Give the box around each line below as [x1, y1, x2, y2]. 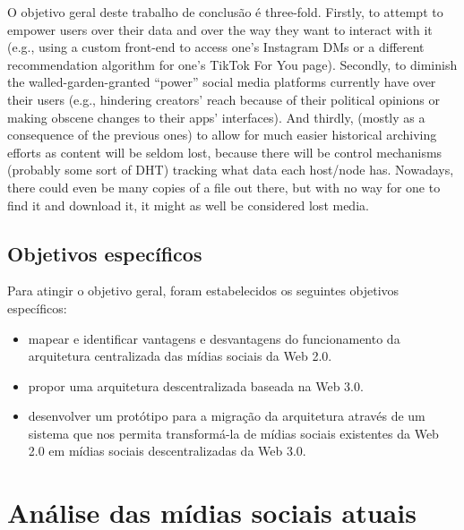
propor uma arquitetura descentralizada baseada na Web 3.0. [28, 376, 364, 395]
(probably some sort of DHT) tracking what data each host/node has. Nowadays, [7, 160, 454, 179]
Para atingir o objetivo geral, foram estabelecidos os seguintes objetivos [7, 281, 400, 300]
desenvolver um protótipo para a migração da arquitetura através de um [28, 406, 425, 425]
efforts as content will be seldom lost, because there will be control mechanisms [7, 142, 443, 161]
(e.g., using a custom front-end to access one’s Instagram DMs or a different [7, 38, 425, 56]
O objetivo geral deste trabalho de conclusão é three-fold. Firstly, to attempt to [7, 3, 443, 21]
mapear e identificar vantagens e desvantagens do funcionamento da [28, 329, 400, 347]
